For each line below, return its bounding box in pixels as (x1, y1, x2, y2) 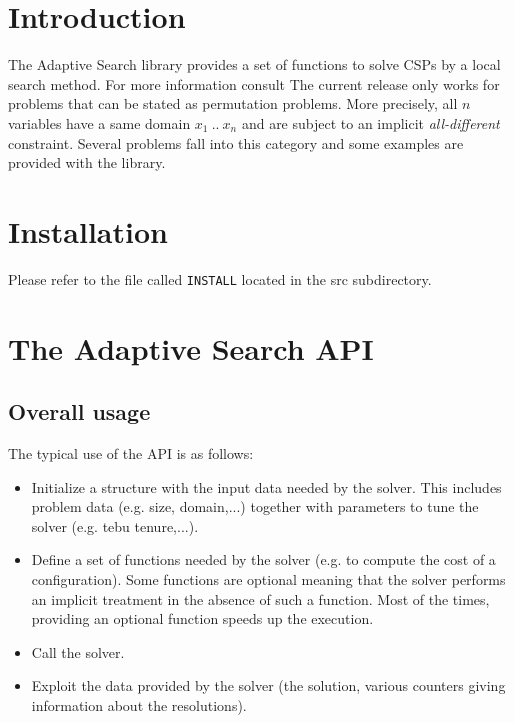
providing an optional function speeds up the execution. (31, 608, 374, 629)
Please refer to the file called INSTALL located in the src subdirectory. (8, 268, 432, 289)
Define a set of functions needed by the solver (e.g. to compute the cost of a (31, 549, 496, 570)
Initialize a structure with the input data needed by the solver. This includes (31, 476, 502, 497)
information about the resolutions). (31, 694, 247, 715)
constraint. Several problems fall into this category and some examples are (8, 132, 464, 153)
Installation (8, 210, 168, 251)
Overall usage (8, 396, 151, 427)
